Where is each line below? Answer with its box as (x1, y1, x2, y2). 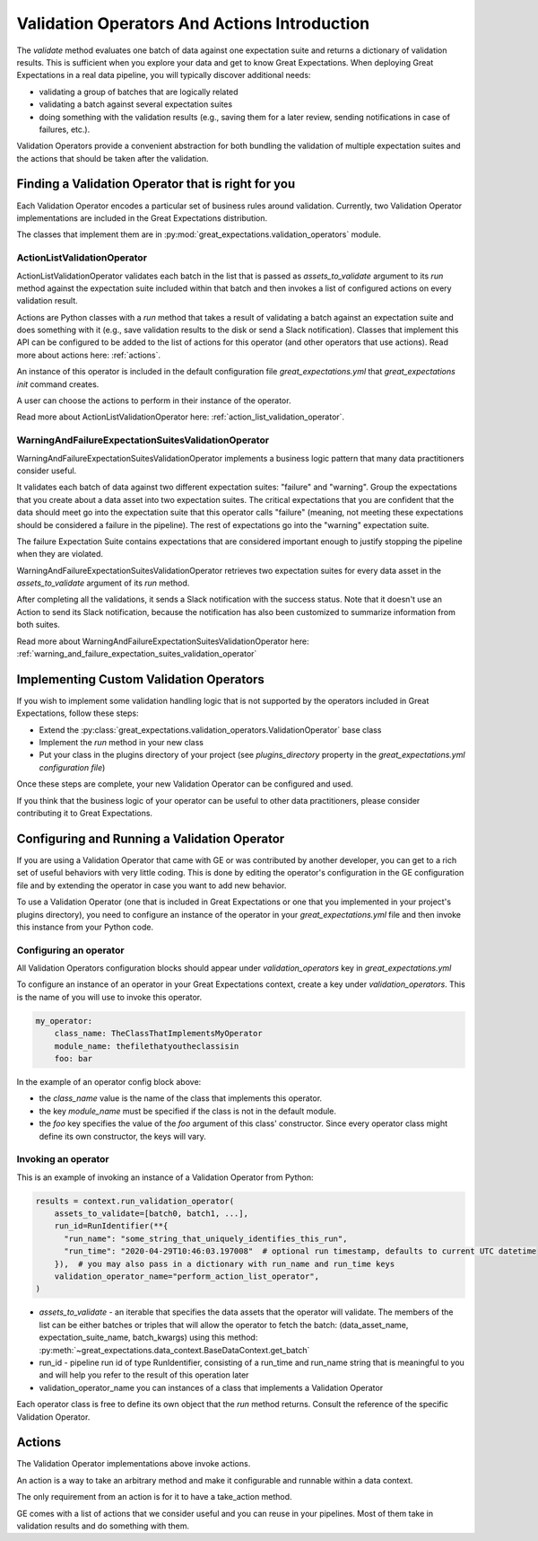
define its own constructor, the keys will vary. (39, 1131, 206, 1141)
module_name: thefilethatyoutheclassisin (54, 1041, 239, 1051)
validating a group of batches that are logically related (39, 86, 239, 97)
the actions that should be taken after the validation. (16, 153, 210, 163)
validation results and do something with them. (16, 1520, 190, 1531)
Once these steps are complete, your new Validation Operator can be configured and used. (16, 779, 353, 789)
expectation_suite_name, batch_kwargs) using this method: (39, 1332, 258, 1343)
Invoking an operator (16, 1153, 109, 1166)
